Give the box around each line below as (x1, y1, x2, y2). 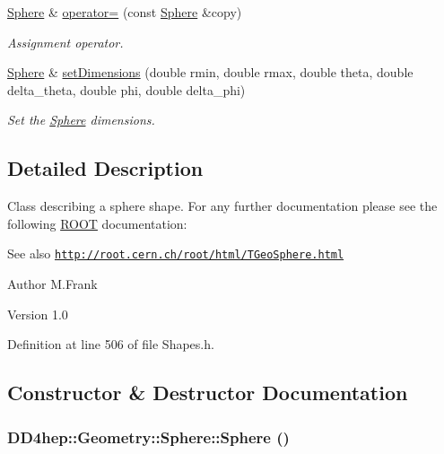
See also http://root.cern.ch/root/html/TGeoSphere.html (7, 244, 344, 263)
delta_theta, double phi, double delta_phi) (7, 80, 246, 99)
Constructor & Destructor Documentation (7, 379, 408, 406)
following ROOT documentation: (7, 214, 187, 232)
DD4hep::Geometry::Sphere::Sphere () (7, 425, 290, 448)
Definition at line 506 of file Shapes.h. (7, 335, 214, 354)
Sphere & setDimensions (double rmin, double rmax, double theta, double (7, 63, 414, 82)
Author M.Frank (7, 275, 98, 293)
